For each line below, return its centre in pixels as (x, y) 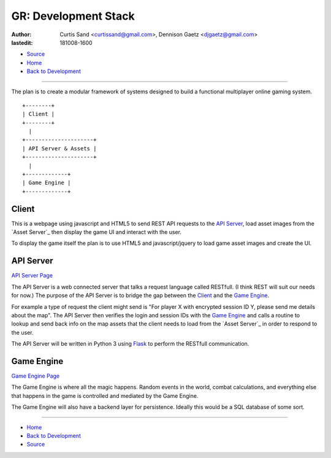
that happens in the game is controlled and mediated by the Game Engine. (105, 395)
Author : (21, 34)
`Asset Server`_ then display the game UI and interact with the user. (97, 232)
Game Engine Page (36, 376)
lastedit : (22, 42)
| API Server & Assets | (59, 148)
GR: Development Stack (73, 16)
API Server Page (32, 276)
